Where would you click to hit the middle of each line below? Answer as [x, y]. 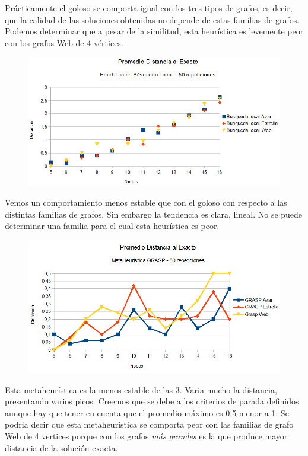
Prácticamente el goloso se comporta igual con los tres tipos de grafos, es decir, [149, 8]
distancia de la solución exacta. [61, 447]
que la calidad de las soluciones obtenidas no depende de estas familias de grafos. [152, 19]
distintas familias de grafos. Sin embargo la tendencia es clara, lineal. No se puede [154, 214]
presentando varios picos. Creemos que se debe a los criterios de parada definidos [152, 401]
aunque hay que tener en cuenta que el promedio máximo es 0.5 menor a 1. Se [147, 412]
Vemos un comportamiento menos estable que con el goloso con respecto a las [146, 202]
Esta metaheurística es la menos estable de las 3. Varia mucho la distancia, [141, 389]
